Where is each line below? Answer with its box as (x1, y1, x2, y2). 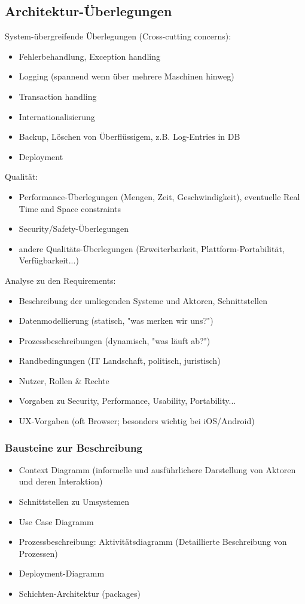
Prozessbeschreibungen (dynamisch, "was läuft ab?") (19, 334, 211, 347)
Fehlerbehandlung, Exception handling (19, 50, 160, 62)
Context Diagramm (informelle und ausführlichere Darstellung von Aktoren (19, 463, 296, 476)
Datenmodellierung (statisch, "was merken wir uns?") (19, 314, 213, 327)
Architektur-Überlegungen (5, 2, 172, 20)
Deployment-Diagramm (19, 567, 105, 580)
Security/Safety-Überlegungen (19, 222, 129, 235)
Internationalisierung (19, 110, 95, 122)
